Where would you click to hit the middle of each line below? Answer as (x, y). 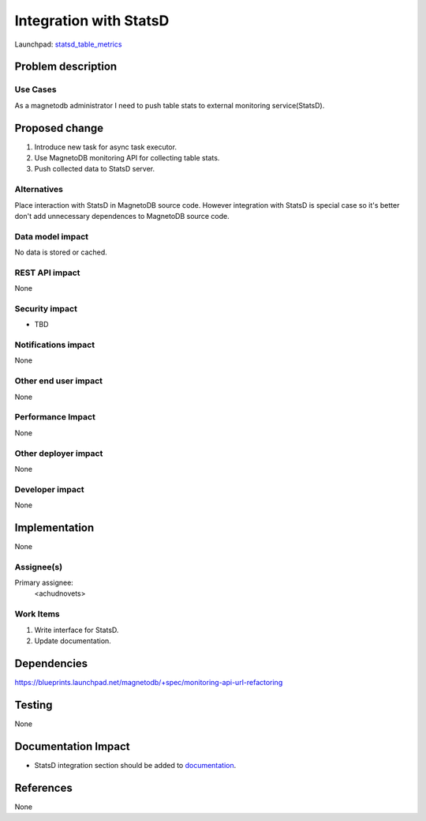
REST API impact (47, 273)
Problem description (66, 67)
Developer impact (49, 489)
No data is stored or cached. (61, 252)
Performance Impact (55, 417)
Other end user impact (58, 381)
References (43, 787)
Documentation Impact (72, 746)
